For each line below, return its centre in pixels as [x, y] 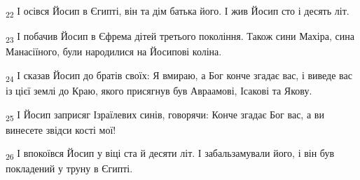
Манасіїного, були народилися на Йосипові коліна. [114, 51]
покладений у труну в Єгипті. [69, 168]
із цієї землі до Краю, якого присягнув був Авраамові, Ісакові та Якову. [159, 90]
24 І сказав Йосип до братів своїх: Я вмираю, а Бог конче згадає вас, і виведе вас [179, 76]
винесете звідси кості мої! [61, 129]
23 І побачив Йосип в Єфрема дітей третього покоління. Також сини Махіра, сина [180, 37]
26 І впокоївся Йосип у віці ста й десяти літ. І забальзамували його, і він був [170, 154]
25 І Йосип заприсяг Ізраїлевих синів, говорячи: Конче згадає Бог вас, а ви [165, 115]
